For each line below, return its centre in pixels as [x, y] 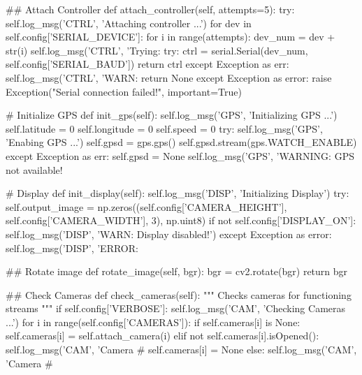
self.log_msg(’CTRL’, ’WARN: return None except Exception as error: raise [169, 77]
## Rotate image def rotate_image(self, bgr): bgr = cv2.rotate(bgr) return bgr [177, 271]
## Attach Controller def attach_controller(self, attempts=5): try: [150, 9]
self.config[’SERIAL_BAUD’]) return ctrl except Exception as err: [147, 64]
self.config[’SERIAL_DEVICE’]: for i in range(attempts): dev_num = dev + [171, 37]
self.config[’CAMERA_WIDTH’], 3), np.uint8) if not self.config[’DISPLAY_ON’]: [181, 220]
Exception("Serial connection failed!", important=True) [124, 91]
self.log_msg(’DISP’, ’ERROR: [72, 248]
